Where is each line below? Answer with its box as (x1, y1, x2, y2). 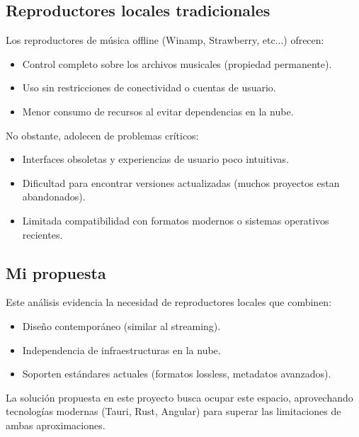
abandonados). (22, 189, 86, 204)
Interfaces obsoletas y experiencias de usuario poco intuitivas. (22, 152, 290, 166)
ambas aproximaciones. (6, 417, 106, 432)
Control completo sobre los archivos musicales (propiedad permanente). (22, 56, 332, 71)
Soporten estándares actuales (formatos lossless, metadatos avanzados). (22, 366, 331, 381)
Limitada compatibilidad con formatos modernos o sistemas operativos (22, 212, 329, 227)
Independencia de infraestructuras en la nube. (22, 342, 221, 357)
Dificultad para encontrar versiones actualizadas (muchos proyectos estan (22, 175, 340, 190)
